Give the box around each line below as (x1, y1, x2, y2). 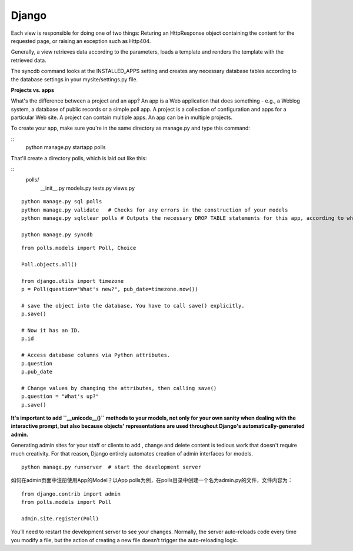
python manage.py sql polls (21, 198, 102, 205)
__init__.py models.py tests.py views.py (40, 184, 135, 192)
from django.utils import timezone (21, 278, 124, 284)
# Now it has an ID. (21, 327, 81, 334)
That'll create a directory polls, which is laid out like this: (11, 154, 147, 161)
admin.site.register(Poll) (21, 515, 99, 522)
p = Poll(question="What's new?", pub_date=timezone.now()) (21, 286, 198, 293)
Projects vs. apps (11, 86, 54, 94)
